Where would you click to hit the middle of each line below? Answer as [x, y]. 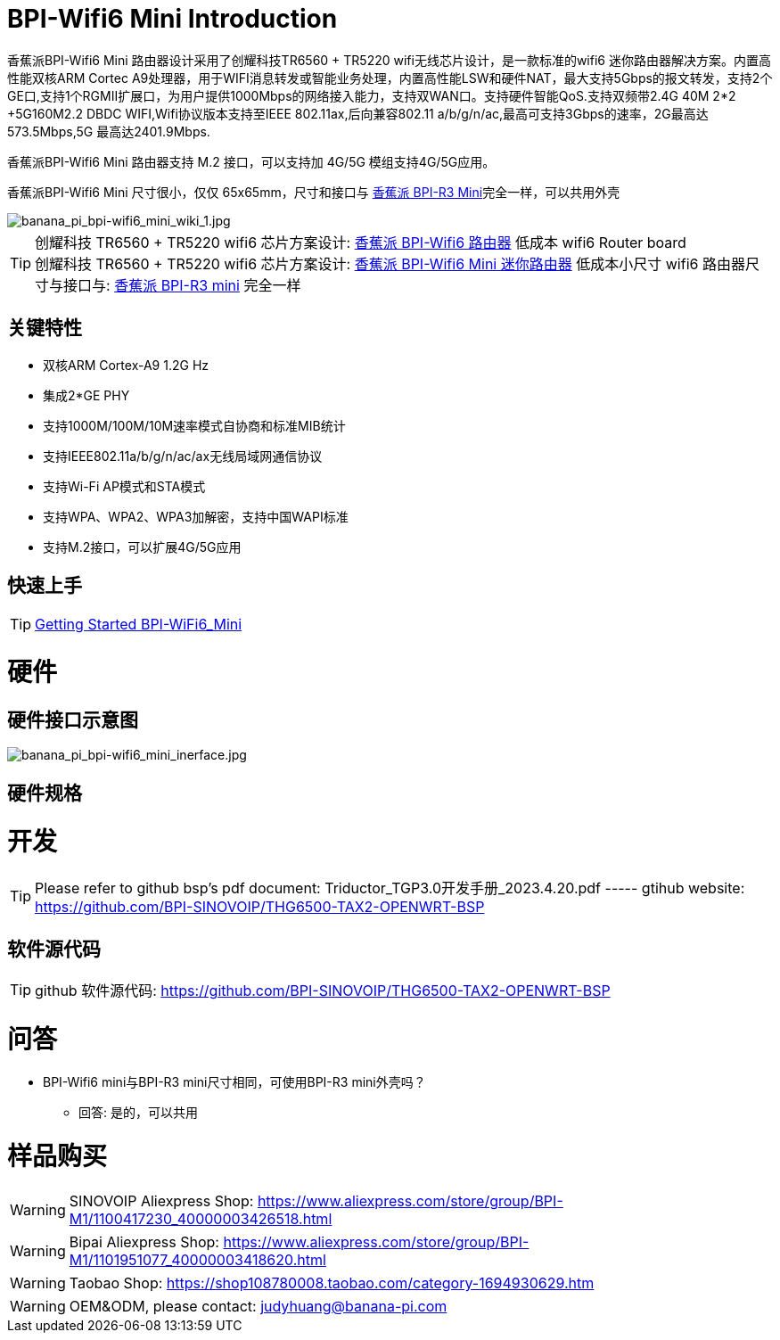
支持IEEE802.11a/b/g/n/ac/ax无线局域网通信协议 [183, 456]
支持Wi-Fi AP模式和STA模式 [124, 486]
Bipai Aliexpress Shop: [144, 1242]
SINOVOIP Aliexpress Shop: [161, 1201]
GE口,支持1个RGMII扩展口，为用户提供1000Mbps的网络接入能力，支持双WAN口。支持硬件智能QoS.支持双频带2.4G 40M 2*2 [372, 95]
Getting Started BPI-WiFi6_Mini [139, 625]
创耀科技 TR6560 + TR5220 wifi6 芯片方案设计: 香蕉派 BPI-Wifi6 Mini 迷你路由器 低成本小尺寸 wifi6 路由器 [390, 263]
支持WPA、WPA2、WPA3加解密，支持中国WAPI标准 [196, 516]
